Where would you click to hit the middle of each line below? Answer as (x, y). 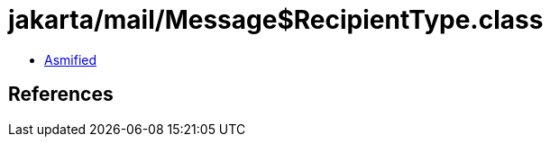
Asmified (71, 59)
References (61, 94)
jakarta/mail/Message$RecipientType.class (276, 20)
